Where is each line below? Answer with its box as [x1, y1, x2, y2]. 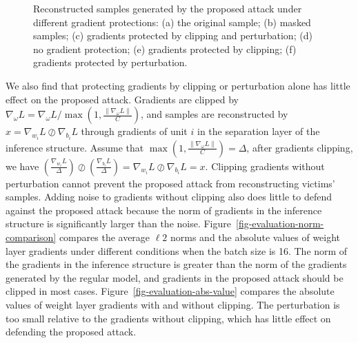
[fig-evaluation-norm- [236, 216, 324, 231]
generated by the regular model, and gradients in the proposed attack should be [6, 270, 344, 284]
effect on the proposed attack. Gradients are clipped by [6, 92, 239, 106]
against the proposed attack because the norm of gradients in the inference [6, 202, 322, 217]
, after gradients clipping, [246, 140, 353, 154]
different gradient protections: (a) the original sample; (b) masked [33, 14, 311, 29]
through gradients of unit [81, 124, 188, 138]
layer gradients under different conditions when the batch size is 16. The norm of [6, 243, 348, 258]
